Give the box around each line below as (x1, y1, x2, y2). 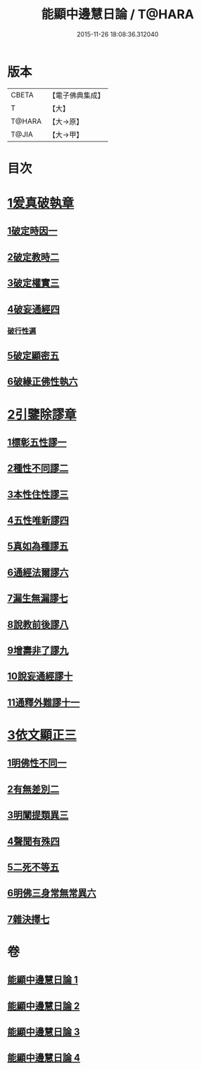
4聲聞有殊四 (7, 835, 60, 847)
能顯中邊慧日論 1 (7, 974, 78, 986)
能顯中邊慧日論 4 (7, 1052, 81, 1064)
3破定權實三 (7, 277, 60, 289)
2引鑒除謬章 (7, 406, 77, 423)
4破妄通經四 (7, 303, 60, 315)
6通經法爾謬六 (7, 566, 69, 578)
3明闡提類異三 (7, 809, 69, 821)
